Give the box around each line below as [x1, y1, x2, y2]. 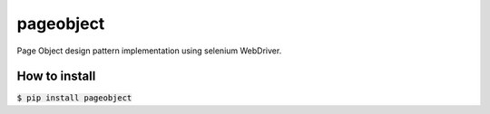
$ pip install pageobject [16, 93, 132, 103]
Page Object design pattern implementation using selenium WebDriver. [16, 45, 282, 56]
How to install [16, 69, 96, 84]
